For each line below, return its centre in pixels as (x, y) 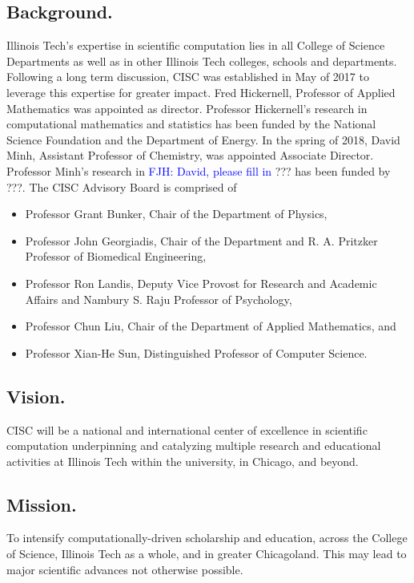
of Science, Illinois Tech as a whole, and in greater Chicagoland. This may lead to (207, 554)
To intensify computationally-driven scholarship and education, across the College (207, 538)
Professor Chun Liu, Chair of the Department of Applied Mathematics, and (211, 326)
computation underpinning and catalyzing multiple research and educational (194, 445)
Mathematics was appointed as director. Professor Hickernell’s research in (187, 108)
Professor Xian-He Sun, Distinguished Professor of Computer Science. (196, 352)
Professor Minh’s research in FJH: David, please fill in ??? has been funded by (199, 170)
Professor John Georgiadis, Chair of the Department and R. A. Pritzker (201, 240)
